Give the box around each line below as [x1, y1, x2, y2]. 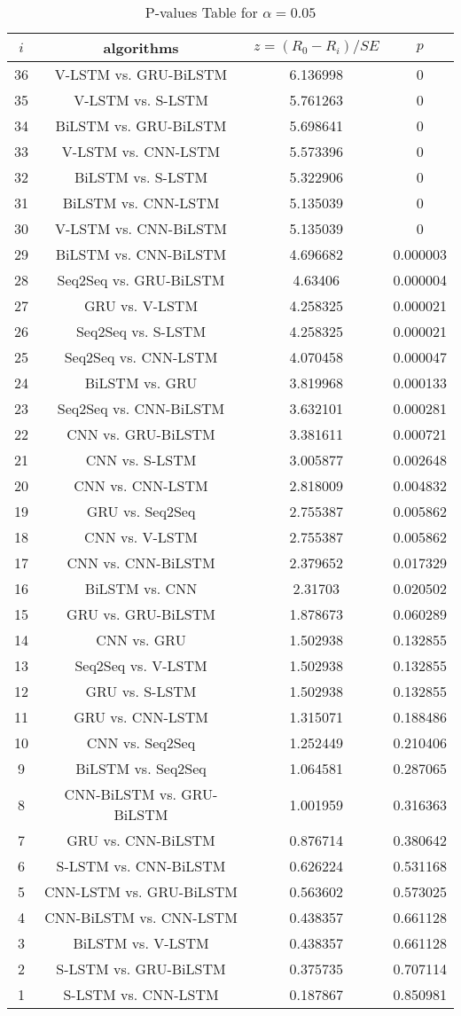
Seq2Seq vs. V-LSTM [74, 655, 207, 676]
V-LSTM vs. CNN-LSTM [61, 141, 221, 161]
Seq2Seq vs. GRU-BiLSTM [57, 270, 225, 290]
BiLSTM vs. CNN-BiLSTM [55, 244, 227, 264]
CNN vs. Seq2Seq [86, 732, 196, 753]
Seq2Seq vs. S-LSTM [75, 321, 207, 341]
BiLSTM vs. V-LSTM [73, 933, 209, 953]
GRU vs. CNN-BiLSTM [66, 830, 215, 850]
